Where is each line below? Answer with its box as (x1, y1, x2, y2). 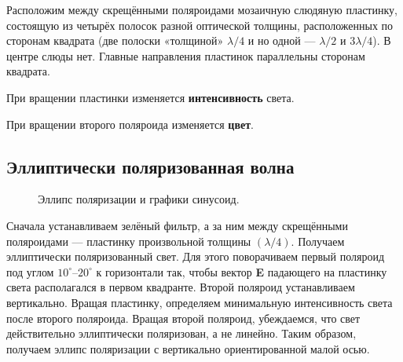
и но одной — (247, 32, 316, 49)
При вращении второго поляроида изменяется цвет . (6, 115, 254, 132)
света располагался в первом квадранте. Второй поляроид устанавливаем (6, 279, 355, 295)
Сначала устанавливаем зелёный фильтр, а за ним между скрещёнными (6, 217, 348, 233)
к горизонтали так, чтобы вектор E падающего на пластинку (96, 263, 387, 280)
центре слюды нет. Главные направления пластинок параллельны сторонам (6, 47, 365, 64)
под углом (6, 263, 54, 280)
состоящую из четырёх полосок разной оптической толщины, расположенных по (6, 16, 394, 33)
